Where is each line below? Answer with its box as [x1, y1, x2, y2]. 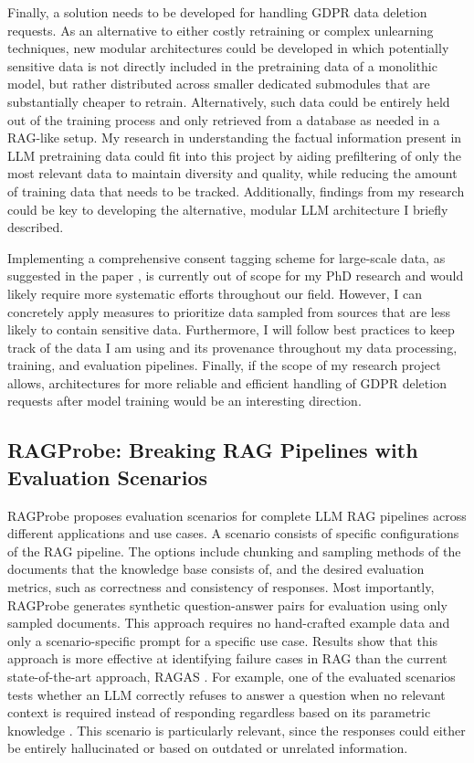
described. [7, 217, 64, 237]
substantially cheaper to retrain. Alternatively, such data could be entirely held [7, 91, 450, 111]
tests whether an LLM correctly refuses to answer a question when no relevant [7, 684, 446, 704]
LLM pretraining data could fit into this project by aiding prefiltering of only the [7, 145, 461, 164]
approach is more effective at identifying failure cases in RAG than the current [7, 649, 448, 668]
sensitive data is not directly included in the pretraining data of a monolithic [7, 56, 437, 75]
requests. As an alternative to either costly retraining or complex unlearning [7, 20, 434, 39]
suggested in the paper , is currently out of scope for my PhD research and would [7, 266, 464, 285]
